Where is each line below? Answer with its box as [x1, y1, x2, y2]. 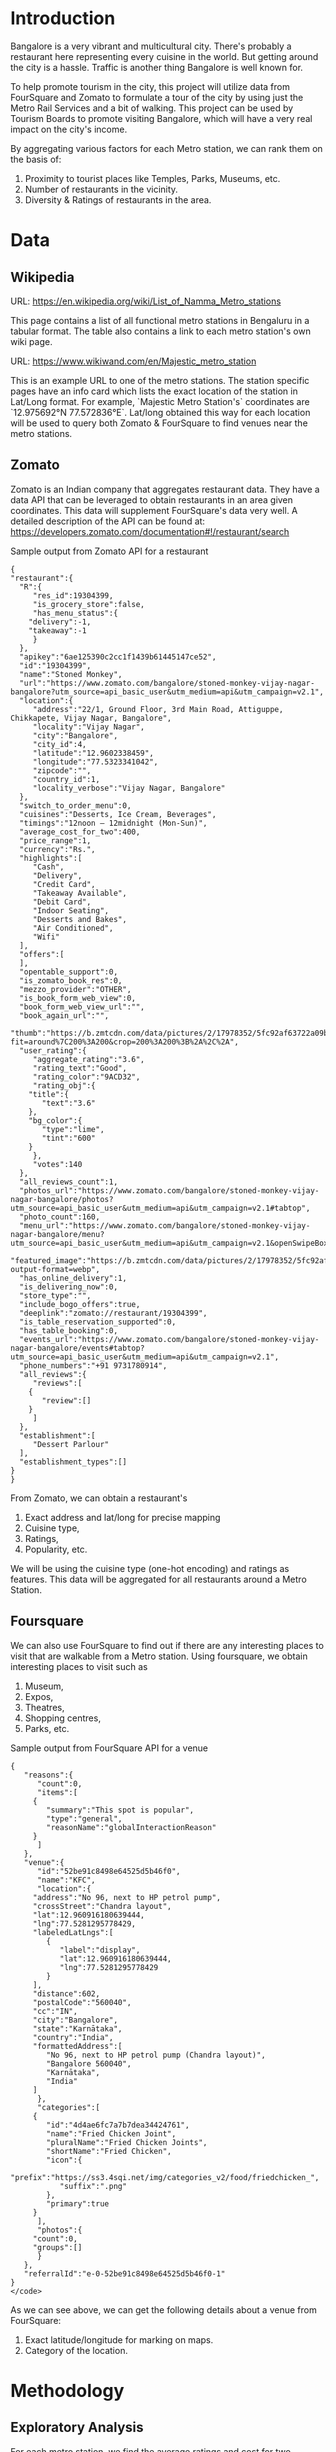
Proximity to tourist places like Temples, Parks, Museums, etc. [24, 172, 281, 184]
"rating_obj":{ [32, 1080, 97, 1091]
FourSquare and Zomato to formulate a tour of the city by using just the [10, 91, 304, 103]
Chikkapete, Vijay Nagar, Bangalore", [10, 713, 172, 723]
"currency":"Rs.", [19, 844, 97, 854]
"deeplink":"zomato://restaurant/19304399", [19, 1308, 208, 1318]
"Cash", [32, 862, 65, 872]
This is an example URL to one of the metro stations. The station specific [10, 374, 310, 386]
